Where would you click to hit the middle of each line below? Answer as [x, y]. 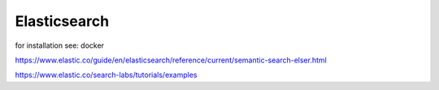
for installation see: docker [60, 45]
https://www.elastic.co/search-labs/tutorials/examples [106, 75]
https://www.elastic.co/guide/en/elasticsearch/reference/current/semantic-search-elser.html [171, 60]
